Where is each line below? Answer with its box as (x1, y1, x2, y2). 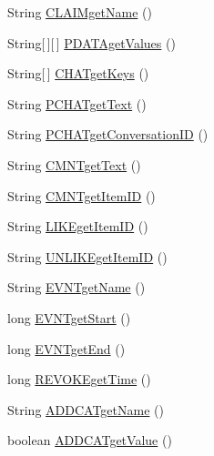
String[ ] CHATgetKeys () (7, 64, 149, 83)
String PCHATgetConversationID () (7, 125, 209, 144)
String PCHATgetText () (7, 94, 147, 113)
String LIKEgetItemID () (7, 217, 148, 236)
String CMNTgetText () (7, 155, 141, 174)
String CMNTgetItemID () (7, 186, 156, 205)
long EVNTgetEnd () (7, 339, 126, 358)
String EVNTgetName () (7, 278, 146, 297)
